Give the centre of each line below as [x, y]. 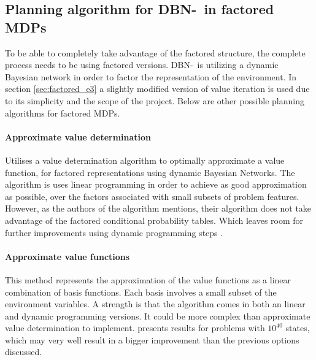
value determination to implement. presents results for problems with [135, 328]
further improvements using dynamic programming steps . [114, 232]
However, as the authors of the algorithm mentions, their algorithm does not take [158, 208]
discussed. [24, 352]
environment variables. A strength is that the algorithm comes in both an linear [155, 304]
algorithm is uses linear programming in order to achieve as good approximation [156, 184]
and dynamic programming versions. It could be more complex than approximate [158, 316]
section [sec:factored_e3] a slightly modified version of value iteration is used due [157, 89]
